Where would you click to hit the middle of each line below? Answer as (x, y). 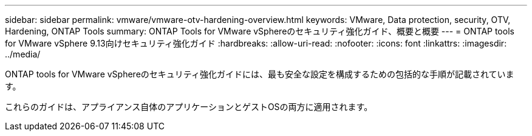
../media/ (23, 54)
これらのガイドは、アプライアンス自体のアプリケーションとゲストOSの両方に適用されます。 (189, 107)
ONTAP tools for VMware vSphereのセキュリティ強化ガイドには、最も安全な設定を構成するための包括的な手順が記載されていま (260, 74)
